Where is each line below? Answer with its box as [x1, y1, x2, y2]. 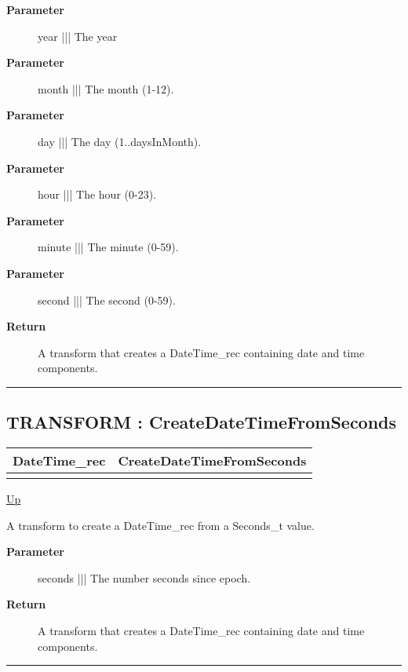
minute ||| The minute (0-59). [38, 239, 179, 255]
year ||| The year [38, 27, 118, 44]
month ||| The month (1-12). [38, 80, 174, 97]
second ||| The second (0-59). [38, 291, 176, 308]
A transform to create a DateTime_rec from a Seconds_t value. [6, 517, 315, 533]
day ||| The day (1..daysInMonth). [38, 133, 202, 149]
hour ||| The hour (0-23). [38, 186, 156, 203]
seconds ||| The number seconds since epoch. [38, 569, 251, 586]
